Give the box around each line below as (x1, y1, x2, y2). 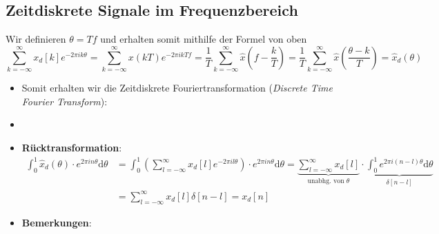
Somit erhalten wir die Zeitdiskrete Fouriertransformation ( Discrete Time (21, 81, 333, 95)
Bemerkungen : (21, 215, 92, 229)
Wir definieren (6, 32, 66, 46)
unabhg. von (307, 177, 344, 184)
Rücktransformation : (21, 140, 122, 154)
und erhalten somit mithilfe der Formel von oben (100, 32, 307, 46)
